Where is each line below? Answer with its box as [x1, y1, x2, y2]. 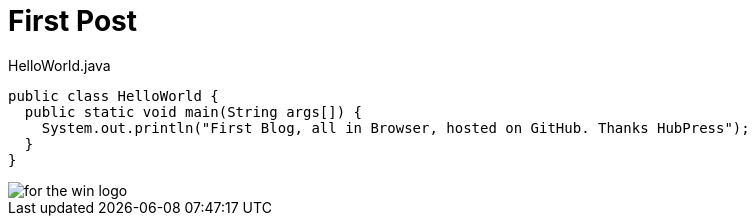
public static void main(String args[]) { [24, 103, 363, 120]
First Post [8, 4, 138, 38]
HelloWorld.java [8, 56, 111, 74]
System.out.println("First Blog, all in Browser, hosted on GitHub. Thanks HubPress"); [41, 119, 750, 136]
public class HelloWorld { [8, 87, 219, 104]
